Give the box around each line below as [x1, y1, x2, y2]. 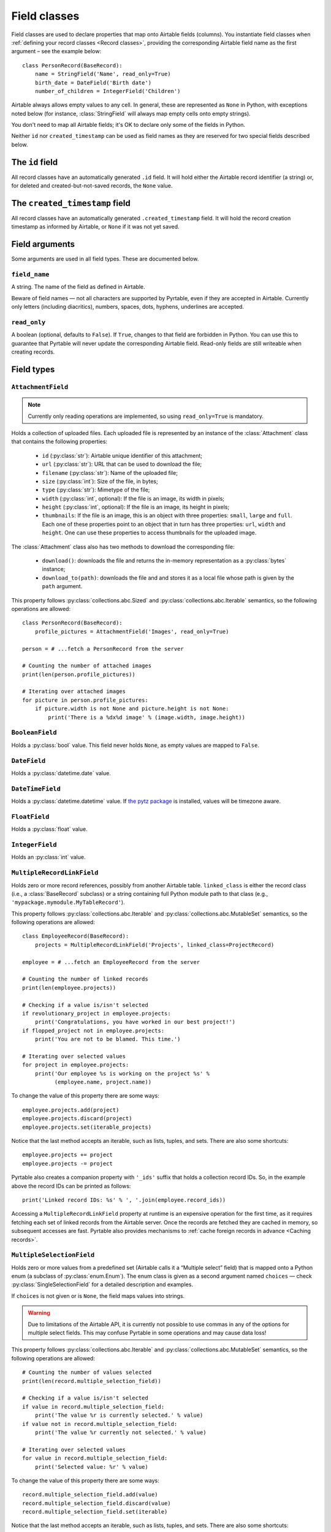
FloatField [11, 813, 50, 821]
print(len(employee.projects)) [22, 984, 116, 991]
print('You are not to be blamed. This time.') [34, 1036, 181, 1043]
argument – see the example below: [11, 48, 101, 55]
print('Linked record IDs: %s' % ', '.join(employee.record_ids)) [22, 1197, 226, 1204]
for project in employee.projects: [22, 1061, 129, 1069]
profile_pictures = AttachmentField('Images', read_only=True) [34, 628, 229, 635]
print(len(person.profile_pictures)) [22, 671, 136, 678]
